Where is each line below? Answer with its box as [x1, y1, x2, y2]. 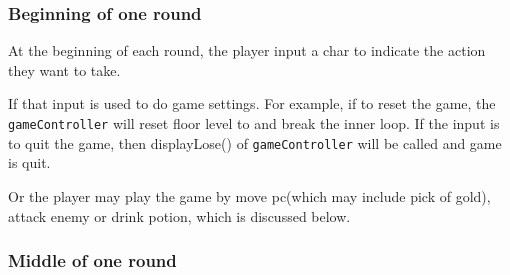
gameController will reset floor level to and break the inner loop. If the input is [8, 113, 500, 133]
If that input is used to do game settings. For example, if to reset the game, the [8, 93, 496, 114]
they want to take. [8, 59, 121, 80]
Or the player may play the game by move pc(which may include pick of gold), [8, 185, 491, 206]
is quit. [8, 152, 51, 173]
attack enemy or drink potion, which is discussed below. [8, 205, 351, 226]
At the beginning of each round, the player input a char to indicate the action [8, 40, 486, 61]
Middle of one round [8, 248, 177, 273]
